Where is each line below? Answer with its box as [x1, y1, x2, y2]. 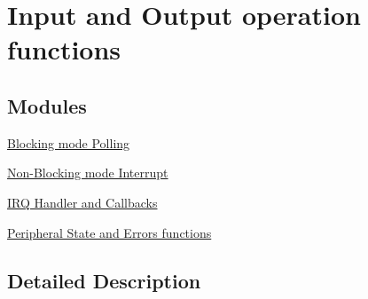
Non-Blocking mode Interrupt [7, 163, 168, 182]
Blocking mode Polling [7, 133, 130, 152]
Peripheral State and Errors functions [7, 223, 212, 241]
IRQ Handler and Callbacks [7, 193, 158, 211]
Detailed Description [7, 266, 201, 294]
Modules [7, 91, 87, 119]
